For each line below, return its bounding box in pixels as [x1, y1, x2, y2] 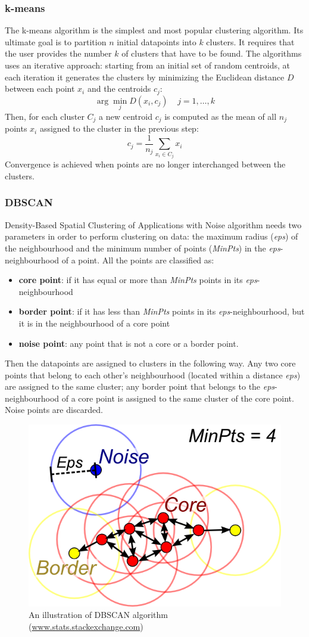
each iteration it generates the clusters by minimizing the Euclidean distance [5, 70, 285, 83]
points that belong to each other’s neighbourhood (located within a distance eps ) [5, 368, 301, 381]
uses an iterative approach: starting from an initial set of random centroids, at [5, 59, 290, 71]
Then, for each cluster [5, 110, 85, 122]
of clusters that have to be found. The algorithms [121, 47, 302, 60]
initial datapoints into [117, 35, 196, 48]
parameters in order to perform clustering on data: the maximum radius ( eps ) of [5, 230, 298, 243]
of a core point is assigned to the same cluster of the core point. [61, 391, 294, 404]
